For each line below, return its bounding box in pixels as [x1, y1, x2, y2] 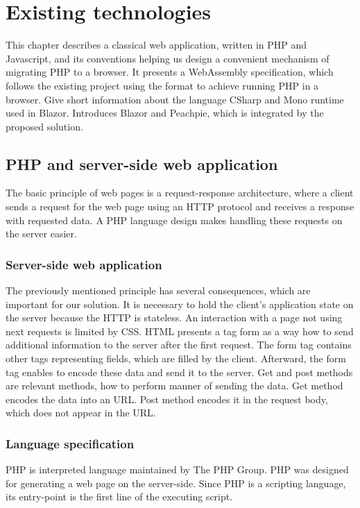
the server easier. [6, 226, 77, 241]
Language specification [6, 434, 135, 452]
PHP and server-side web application [6, 153, 278, 174]
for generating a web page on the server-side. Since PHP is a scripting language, [6, 475, 346, 490]
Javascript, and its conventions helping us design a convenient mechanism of [6, 51, 329, 65]
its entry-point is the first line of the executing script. [6, 489, 233, 504]
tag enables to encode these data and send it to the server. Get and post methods [6, 364, 353, 379]
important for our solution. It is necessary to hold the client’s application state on [6, 296, 354, 311]
